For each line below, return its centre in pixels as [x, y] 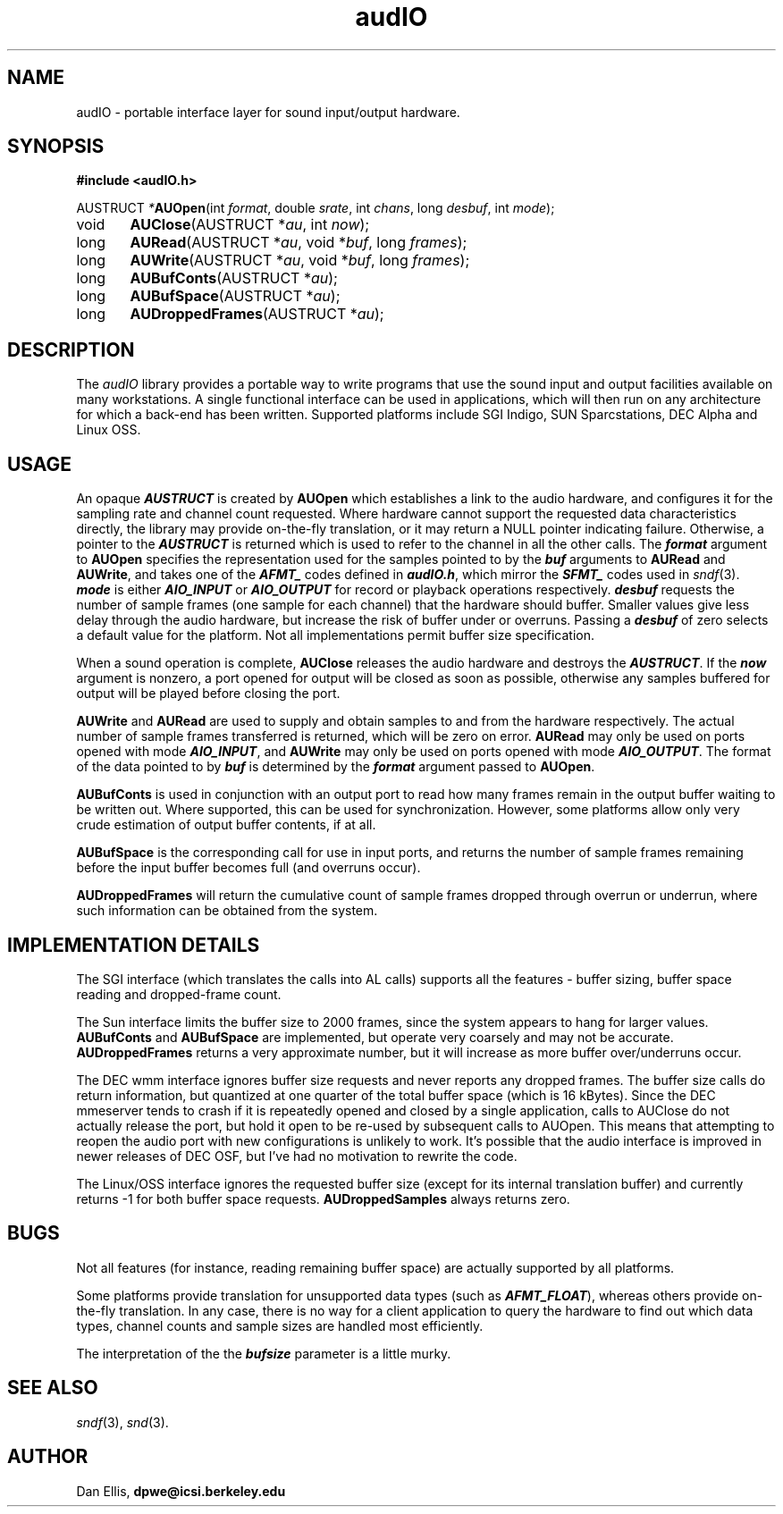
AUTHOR [48, 1457]
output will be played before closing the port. [208, 694]
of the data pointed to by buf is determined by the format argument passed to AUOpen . [336, 767]
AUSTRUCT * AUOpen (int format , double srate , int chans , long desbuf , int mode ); [316, 208]
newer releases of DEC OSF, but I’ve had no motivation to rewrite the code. [297, 1156]
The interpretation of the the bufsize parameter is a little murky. [264, 1353]
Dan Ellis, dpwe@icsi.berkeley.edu [181, 1491]
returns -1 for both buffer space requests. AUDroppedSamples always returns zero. [323, 1199]
